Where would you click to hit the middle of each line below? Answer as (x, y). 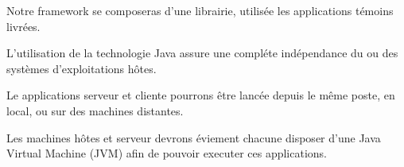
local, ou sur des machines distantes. (95, 110)
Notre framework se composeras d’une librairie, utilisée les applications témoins (200, 10)
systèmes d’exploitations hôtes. (82, 68)
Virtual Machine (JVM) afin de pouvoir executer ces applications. (167, 153)
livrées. (23, 26)
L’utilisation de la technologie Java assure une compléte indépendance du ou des (202, 53)
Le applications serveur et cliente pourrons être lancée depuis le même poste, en (201, 95)
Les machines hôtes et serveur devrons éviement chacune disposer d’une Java (194, 137)
